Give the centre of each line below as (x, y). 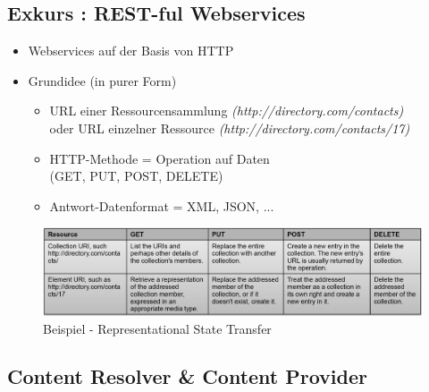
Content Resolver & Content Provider (188, 376)
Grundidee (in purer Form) (102, 80)
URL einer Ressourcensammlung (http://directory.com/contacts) (227, 111)
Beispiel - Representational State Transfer (157, 328)
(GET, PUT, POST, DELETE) (136, 176)
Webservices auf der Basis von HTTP (131, 51)
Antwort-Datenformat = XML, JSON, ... (162, 205)
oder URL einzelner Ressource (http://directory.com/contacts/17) (230, 128)
